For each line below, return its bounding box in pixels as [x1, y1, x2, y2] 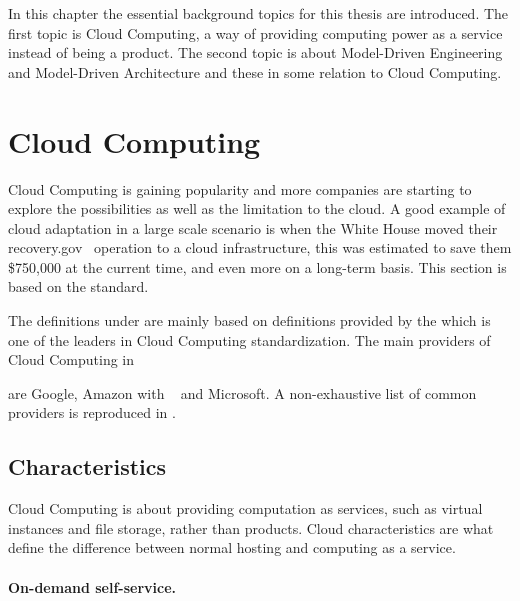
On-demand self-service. [8, 576, 177, 597]
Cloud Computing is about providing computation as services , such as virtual [8, 498, 483, 519]
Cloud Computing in [8, 349, 135, 370]
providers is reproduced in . [8, 402, 176, 423]
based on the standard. [8, 276, 149, 297]
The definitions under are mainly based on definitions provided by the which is [8, 310, 491, 331]
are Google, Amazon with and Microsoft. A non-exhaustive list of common [8, 382, 477, 403]
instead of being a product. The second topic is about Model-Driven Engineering [8, 42, 503, 63]
